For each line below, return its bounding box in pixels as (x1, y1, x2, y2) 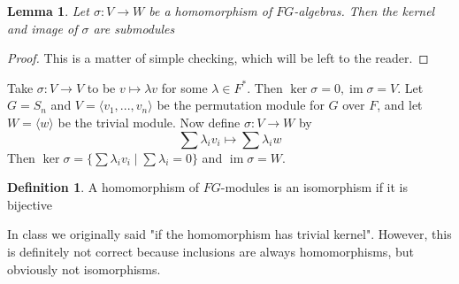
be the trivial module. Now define (57, 112, 241, 131)
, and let (377, 96, 423, 114)
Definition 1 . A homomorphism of (7, 178, 200, 196)
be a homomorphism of (149, 2, 272, 19)
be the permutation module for (157, 96, 325, 114)
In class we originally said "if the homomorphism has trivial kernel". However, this (7, 225, 452, 243)
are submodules (93, 19, 175, 37)
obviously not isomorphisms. (7, 259, 161, 278)
